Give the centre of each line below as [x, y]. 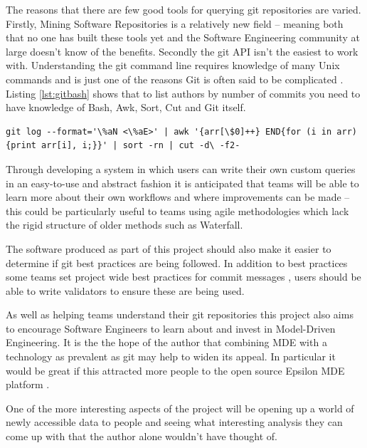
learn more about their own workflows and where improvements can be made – [178, 197]
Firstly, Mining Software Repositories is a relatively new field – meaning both [175, 23]
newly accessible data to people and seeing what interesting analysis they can [174, 422]
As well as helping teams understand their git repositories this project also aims [180, 314]
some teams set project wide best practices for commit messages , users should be [183, 277]
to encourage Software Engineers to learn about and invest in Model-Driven [171, 328]
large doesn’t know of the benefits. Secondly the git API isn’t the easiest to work [182, 51]
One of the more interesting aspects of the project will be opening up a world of [180, 408]
